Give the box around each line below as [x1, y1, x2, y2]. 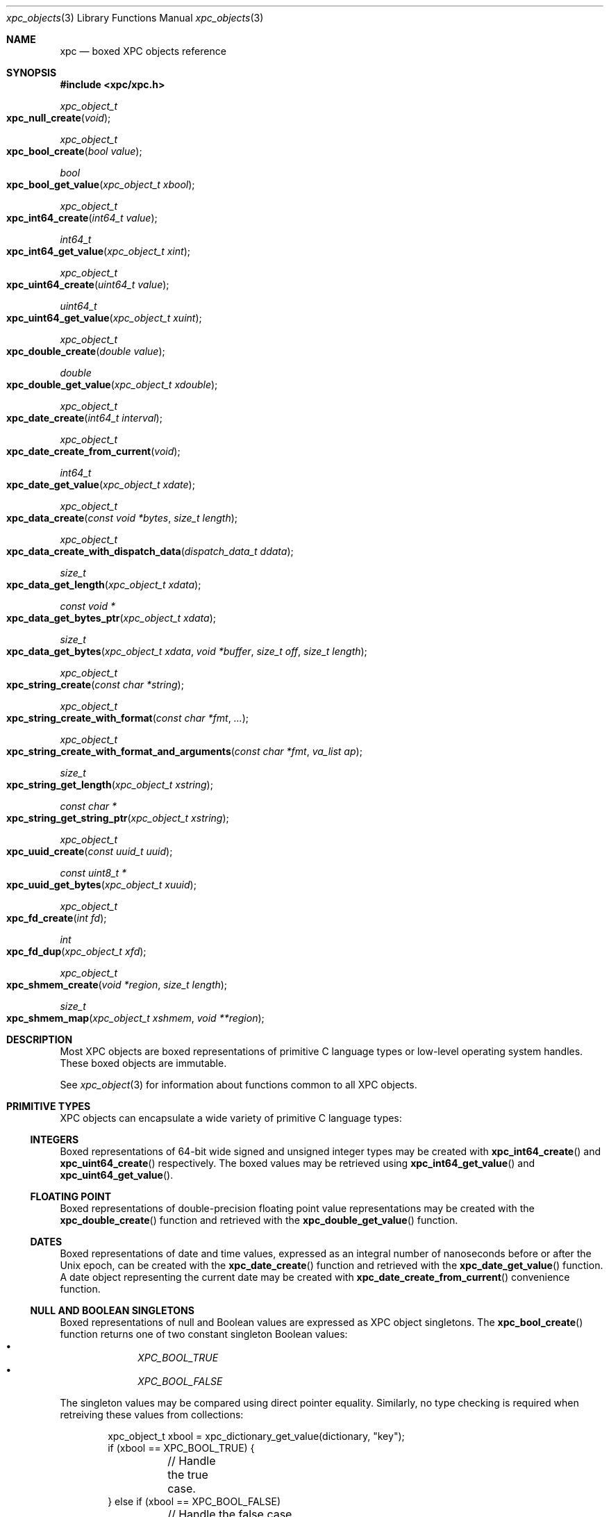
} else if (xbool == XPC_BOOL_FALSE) [108, 1495, 281, 1507]
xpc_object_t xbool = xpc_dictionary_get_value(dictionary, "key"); [108, 1430, 405, 1442]
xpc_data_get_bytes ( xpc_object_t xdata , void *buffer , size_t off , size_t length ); [6, 645, 367, 657]
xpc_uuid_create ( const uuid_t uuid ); [6, 845, 173, 857]
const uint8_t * [60, 867, 127, 879]
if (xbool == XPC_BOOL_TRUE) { [108, 1442, 255, 1454]
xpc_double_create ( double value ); [6, 345, 165, 357]
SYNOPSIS [6, 67, 57, 78]
